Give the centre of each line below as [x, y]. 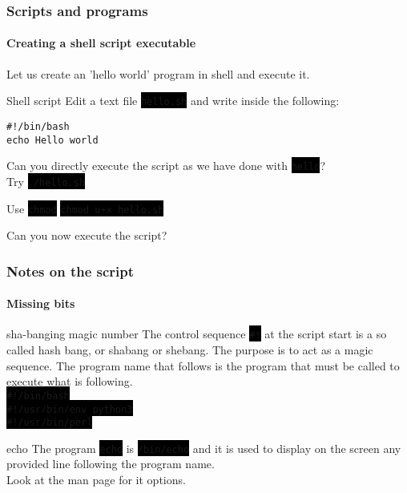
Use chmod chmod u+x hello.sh [85, 208]
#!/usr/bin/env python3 [70, 409]
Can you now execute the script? [87, 235]
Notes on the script [71, 271]
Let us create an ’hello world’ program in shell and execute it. [158, 73]
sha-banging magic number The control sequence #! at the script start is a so [197, 334]
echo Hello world [52, 140]
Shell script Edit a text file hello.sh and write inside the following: [173, 101]
